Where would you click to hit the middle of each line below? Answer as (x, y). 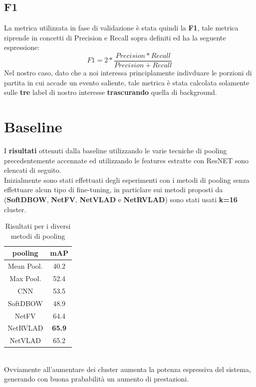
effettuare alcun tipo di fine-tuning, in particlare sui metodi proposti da (114, 190)
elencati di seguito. (33, 170)
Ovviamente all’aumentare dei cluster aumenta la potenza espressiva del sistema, (128, 369)
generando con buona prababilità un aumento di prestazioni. (97, 379)
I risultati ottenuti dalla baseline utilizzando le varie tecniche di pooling (116, 150)
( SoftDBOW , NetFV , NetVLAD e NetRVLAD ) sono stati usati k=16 (121, 199)
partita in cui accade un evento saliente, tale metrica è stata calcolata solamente (127, 82)
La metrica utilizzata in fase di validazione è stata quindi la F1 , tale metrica (121, 28)
